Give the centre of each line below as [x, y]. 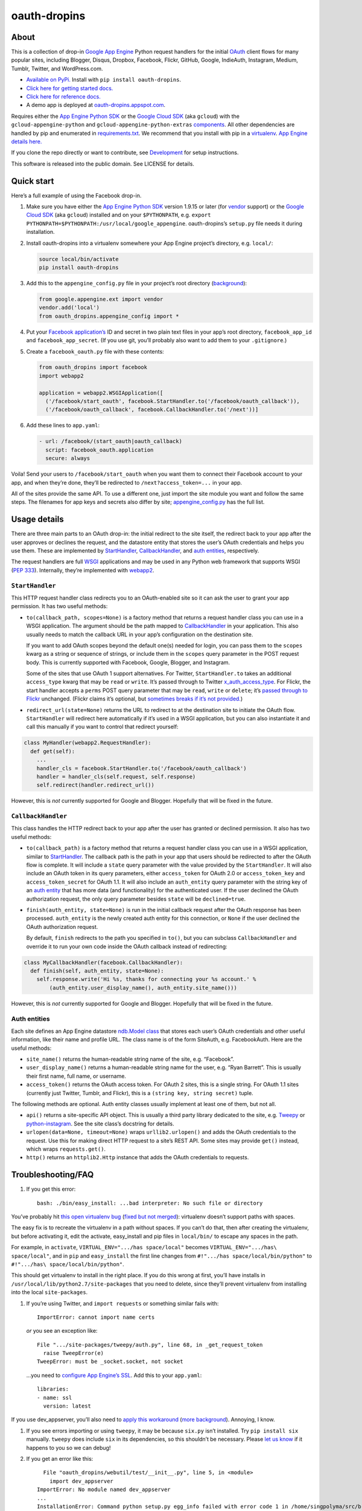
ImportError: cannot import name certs [96, 1317]
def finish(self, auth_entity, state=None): [97, 971]
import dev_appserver [81, 1481]
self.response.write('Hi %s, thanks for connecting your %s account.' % [146, 979]
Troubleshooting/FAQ [52, 1175]
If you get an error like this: [60, 1458]
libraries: [53, 1389]
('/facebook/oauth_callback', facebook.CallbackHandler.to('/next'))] [152, 410]
